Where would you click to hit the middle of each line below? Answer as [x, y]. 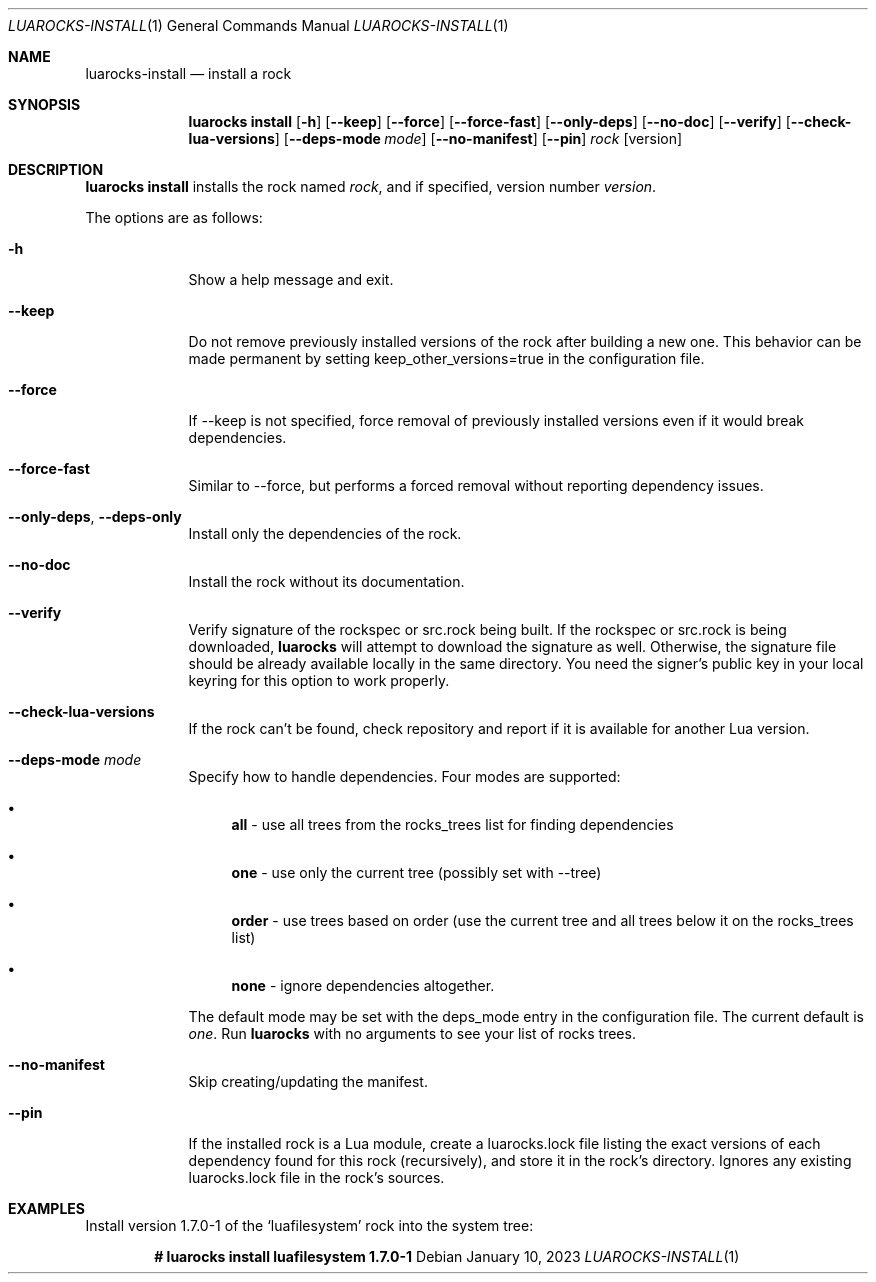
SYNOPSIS [44, 104]
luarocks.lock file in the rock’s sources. [316, 1177]
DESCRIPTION [56, 169]
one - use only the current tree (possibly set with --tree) [416, 872]
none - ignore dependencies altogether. [363, 985]
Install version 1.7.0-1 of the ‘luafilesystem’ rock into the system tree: [309, 1225]
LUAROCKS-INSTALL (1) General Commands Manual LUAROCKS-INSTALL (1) [258, 25]
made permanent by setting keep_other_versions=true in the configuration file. [446, 358]
